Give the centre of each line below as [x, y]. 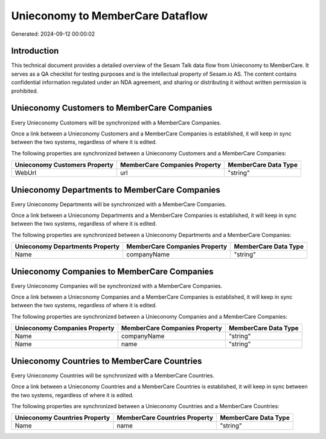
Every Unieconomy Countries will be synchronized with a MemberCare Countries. [113, 376]
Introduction [35, 51]
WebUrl [25, 173]
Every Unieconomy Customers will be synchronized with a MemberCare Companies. [116, 122]
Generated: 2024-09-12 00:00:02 [53, 34]
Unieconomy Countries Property [62, 418]
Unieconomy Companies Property [65, 328]
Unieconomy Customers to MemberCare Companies [112, 108]
